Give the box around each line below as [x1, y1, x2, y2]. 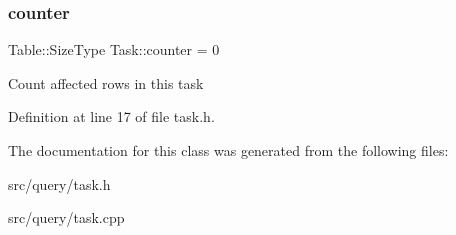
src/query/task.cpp [8, 207, 125, 228]
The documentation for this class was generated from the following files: [8, 140, 449, 160]
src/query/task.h [8, 173, 111, 194]
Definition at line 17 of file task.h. [8, 106, 215, 127]
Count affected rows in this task [8, 72, 204, 93]
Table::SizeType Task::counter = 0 [8, 39, 220, 60]
